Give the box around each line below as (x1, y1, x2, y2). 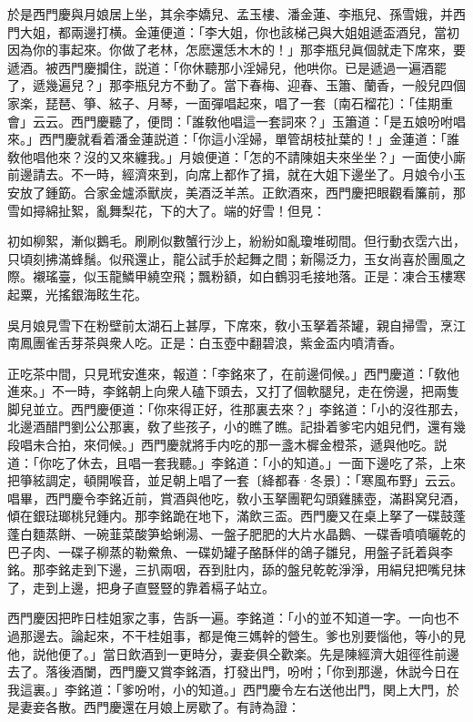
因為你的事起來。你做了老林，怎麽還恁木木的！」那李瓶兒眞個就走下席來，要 (7, 40, 466, 59)
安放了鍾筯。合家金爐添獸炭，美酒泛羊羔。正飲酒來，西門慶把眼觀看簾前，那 (7, 182, 466, 201)
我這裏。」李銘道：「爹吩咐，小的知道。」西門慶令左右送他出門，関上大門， (7, 679, 447, 698)
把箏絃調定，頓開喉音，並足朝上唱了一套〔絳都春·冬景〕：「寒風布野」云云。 (7, 471, 457, 490)
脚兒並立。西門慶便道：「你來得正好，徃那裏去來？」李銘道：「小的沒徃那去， (7, 399, 466, 418)
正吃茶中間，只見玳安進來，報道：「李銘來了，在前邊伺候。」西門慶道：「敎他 (7, 363, 459, 382)
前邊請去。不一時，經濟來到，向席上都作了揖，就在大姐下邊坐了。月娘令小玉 (7, 165, 466, 184)
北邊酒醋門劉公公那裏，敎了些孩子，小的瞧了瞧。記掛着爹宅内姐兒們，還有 (7, 417, 453, 436)
